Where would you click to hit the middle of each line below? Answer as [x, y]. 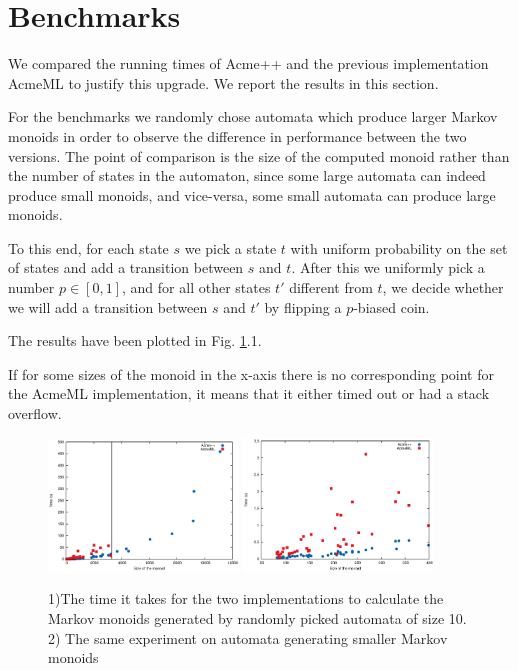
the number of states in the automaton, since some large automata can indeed [247, 175]
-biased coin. [391, 306]
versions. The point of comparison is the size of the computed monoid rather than [259, 155]
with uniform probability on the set [399, 247]
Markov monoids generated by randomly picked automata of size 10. [257, 618]
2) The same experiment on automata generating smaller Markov [248, 637]
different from [331, 287]
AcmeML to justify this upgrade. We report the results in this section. [223, 82]
